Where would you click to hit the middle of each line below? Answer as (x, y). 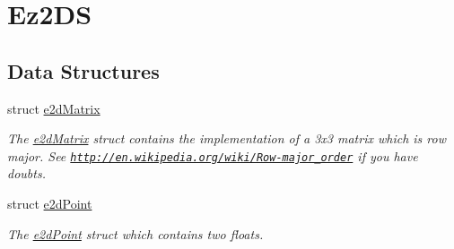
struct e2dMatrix (54, 108)
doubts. (26, 173)
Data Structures (83, 70)
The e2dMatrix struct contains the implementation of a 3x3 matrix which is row (227, 138)
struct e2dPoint (50, 204)
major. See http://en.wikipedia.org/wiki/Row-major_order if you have (213, 155)
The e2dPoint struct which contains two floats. (135, 233)
